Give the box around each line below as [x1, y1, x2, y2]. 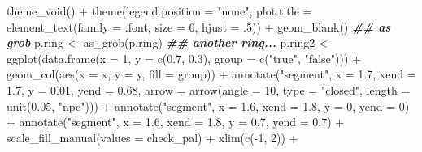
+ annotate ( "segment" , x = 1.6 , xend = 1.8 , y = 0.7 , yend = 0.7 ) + [7, 113, 345, 130]
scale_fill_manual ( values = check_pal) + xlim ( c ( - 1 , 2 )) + [7, 129, 298, 146]
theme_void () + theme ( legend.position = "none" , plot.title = [7, 2, 312, 19]
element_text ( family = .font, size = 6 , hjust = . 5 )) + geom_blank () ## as [7, 18, 391, 35]
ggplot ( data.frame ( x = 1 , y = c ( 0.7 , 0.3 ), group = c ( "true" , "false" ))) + [7, 49, 361, 66]
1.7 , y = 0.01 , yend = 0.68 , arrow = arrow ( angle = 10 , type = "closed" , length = [7, 81, 411, 98]
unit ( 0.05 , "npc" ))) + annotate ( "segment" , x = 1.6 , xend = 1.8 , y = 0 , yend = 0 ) [7, 97, 410, 114]
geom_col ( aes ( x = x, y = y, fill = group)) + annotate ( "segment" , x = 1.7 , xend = [7, 65, 416, 82]
